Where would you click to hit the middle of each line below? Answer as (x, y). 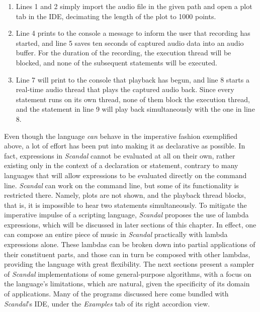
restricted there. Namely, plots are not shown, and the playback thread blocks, (125, 195)
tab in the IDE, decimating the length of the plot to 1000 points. (116, 16)
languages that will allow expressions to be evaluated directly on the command (125, 175)
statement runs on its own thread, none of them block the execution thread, (133, 99)
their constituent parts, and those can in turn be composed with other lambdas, (127, 254)
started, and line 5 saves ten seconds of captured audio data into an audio (130, 43)
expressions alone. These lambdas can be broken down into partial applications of (130, 244)
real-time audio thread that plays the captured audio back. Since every (125, 89)
